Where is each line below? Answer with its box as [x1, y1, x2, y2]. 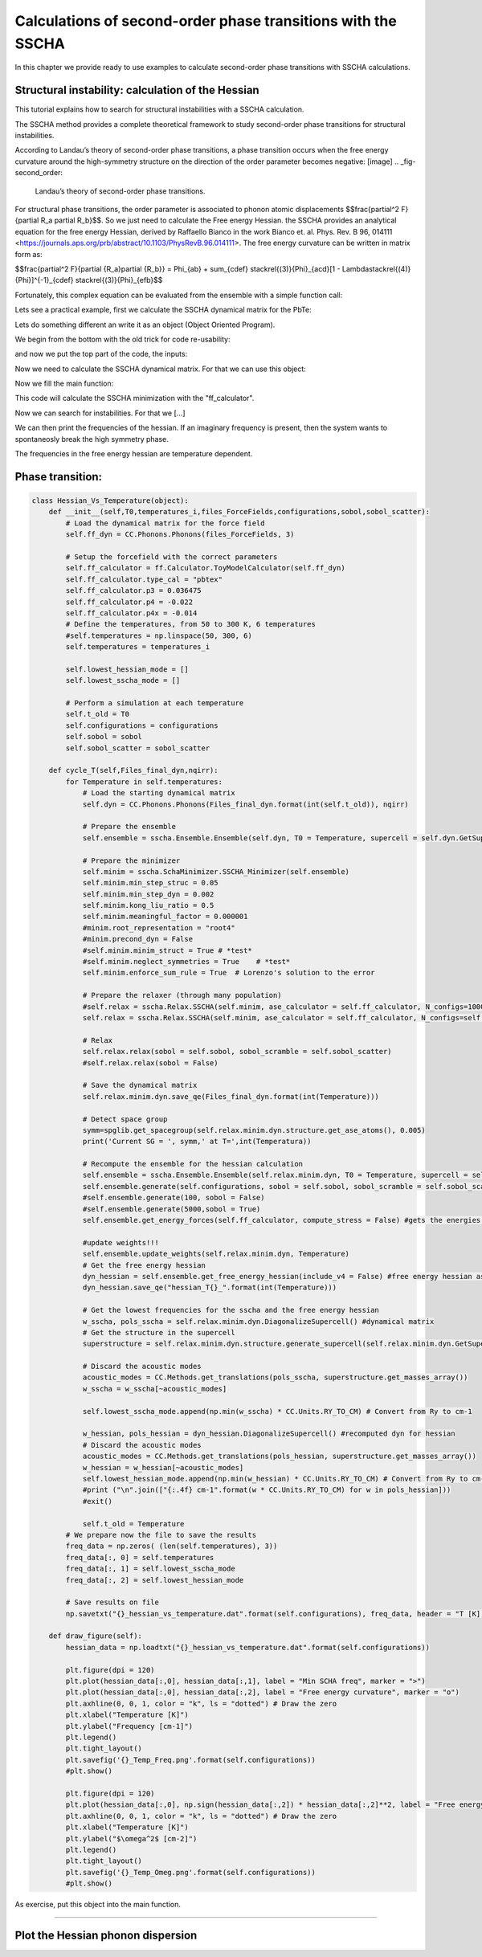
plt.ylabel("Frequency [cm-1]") [65, 1722, 193, 1730]
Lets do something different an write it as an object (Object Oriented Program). [14, 320, 276, 329]
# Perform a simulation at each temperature [65, 699, 244, 708]
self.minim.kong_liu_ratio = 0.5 [82, 901, 214, 910]
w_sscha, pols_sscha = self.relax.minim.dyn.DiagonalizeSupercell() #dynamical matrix [82, 1317, 435, 1326]
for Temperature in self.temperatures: [65, 777, 223, 786]
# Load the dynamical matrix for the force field [65, 518, 265, 528]
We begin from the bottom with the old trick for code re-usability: [14, 334, 231, 344]
